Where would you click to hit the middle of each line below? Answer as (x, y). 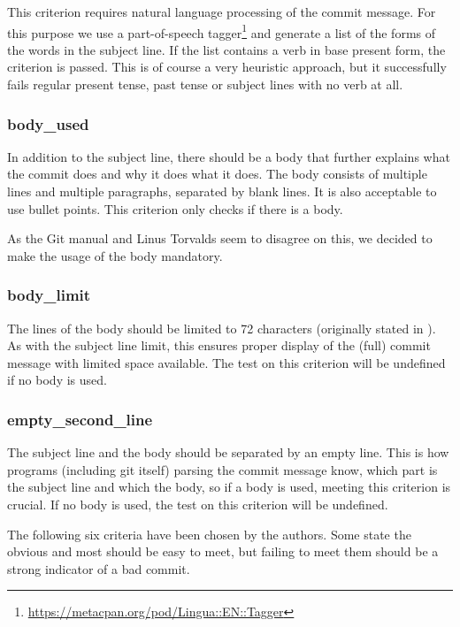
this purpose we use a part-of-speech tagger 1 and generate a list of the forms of (222, 31)
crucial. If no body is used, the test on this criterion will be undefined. (198, 504)
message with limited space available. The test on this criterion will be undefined (226, 362)
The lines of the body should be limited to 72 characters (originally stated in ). (222, 328)
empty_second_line (80, 419)
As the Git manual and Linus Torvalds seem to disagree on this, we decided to (220, 238)
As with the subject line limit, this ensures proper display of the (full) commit (219, 345)
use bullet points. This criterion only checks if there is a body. (175, 208)
